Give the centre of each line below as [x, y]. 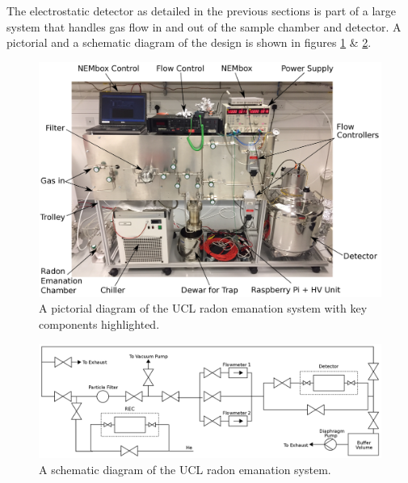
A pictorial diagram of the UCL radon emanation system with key [203, 308]
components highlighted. [99, 324]
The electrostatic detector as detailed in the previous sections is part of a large [202, 10]
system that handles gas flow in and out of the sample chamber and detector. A [204, 26]
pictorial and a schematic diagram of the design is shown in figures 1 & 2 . [189, 42]
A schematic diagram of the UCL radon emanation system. [185, 469]
